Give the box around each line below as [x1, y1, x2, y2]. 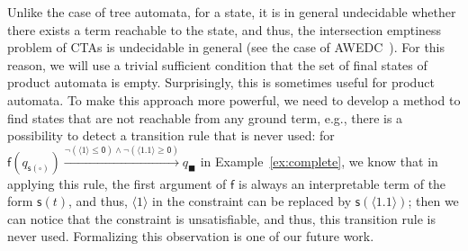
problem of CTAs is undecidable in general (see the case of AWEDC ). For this [7, 38, 445, 57]
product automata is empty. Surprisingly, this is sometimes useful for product [7, 73, 435, 92]
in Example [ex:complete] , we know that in [200, 151, 438, 170]
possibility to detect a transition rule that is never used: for [7, 126, 335, 145]
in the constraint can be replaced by [152, 192, 352, 211]
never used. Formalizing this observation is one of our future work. [7, 227, 374, 246]
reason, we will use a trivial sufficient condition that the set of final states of [7, 55, 427, 74]
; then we [408, 192, 459, 211]
